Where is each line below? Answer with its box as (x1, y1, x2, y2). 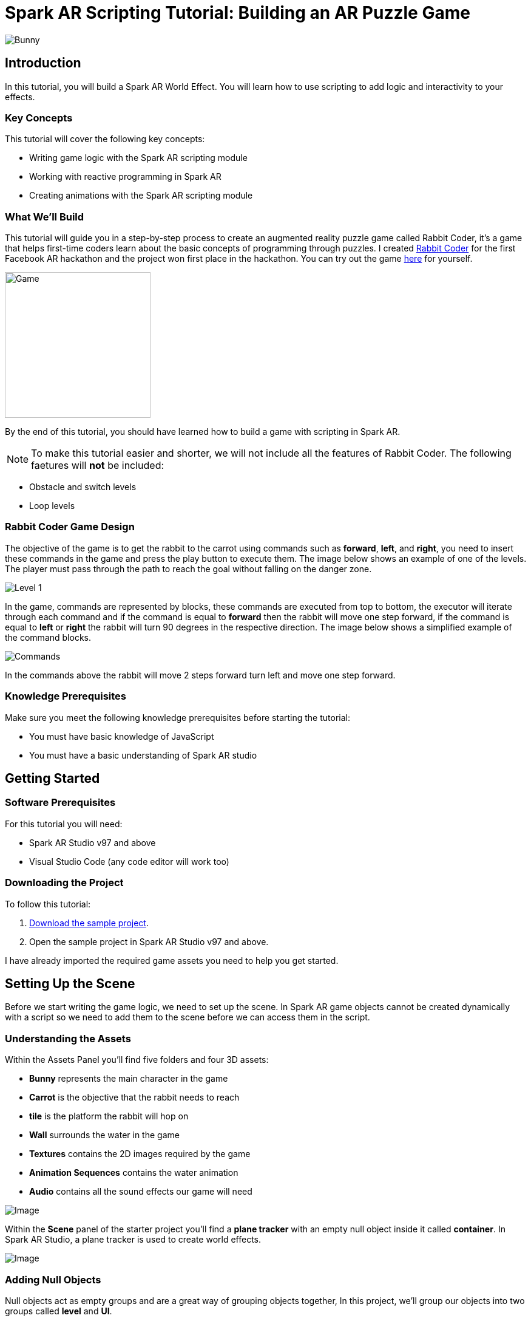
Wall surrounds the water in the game (29, 1130, 180, 1141)
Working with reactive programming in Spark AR (29, 171, 222, 182)
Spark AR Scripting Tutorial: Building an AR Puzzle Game (5, 2, 470, 23)
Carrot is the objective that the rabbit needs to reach (29, 1092, 240, 1103)
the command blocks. (5, 632, 91, 643)
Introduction (5, 55, 81, 71)
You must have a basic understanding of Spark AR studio (29, 749, 257, 760)
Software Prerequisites (5, 796, 116, 809)
